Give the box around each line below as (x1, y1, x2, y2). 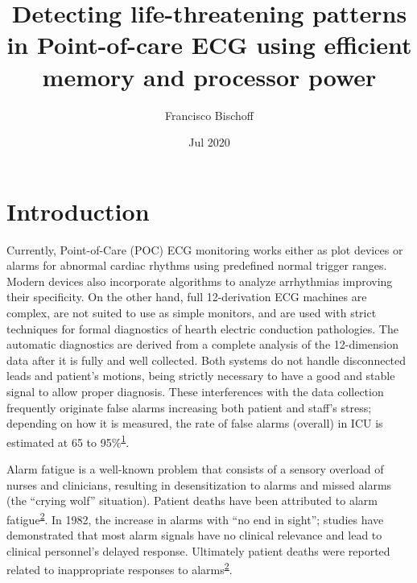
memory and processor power (42, 60, 377, 93)
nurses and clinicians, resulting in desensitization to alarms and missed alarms (6, 476, 392, 493)
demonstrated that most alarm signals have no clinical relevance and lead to (6, 527, 382, 544)
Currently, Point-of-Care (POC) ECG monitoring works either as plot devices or (6, 241, 403, 258)
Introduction (6, 194, 150, 227)
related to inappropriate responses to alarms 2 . (6, 559, 233, 577)
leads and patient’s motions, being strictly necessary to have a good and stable (6, 367, 395, 384)
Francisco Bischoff (165, 106, 254, 123)
